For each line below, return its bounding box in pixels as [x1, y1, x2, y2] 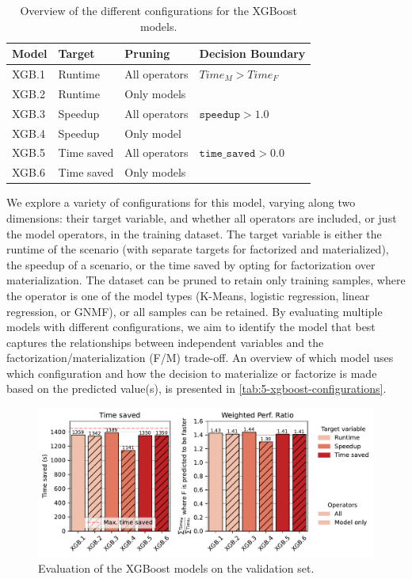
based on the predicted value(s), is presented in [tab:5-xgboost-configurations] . [6, 380, 387, 397]
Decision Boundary [199, 45, 306, 62]
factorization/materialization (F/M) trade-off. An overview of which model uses [6, 349, 394, 366]
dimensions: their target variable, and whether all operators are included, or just [6, 209, 397, 226]
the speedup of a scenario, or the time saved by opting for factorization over [6, 256, 376, 272]
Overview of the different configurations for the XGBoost [20, 2, 297, 18]
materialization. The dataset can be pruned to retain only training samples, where [6, 272, 406, 288]
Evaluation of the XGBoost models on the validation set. [38, 560, 315, 577]
